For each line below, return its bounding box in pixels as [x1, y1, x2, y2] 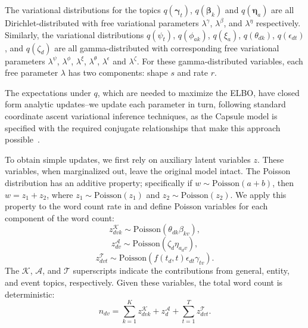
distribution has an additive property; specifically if [5, 176, 192, 188]
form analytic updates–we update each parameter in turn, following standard [5, 98, 286, 110]
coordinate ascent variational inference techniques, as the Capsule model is [5, 109, 278, 122]
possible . [5, 133, 40, 146]
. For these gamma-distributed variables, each [136, 54, 303, 67]
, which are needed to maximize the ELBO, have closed [97, 86, 300, 98]
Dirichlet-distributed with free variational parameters [5, 17, 199, 29]
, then [272, 176, 294, 188]
